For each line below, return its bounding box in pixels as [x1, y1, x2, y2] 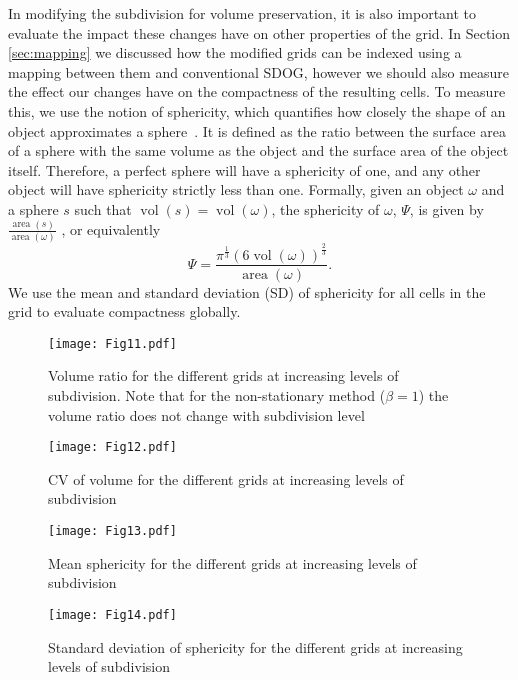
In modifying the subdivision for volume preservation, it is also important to [8, 3, 477, 23]
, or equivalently [61, 218, 161, 239]
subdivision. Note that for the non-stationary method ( [48, 385, 386, 406]
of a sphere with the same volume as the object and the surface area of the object [8, 140, 509, 161]
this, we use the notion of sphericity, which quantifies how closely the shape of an [8, 100, 506, 121]
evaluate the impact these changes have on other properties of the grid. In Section [8, 22, 511, 43]
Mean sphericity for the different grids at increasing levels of [48, 552, 417, 573]
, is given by [409, 198, 484, 219]
